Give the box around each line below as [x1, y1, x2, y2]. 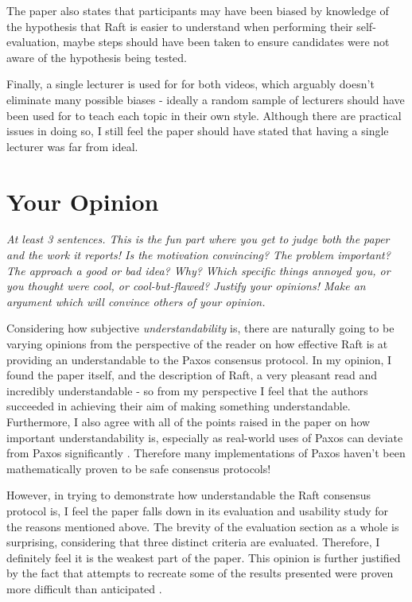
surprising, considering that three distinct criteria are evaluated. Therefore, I [6, 534, 380, 550]
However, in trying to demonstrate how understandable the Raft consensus [6, 487, 371, 503]
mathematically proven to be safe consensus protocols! [6, 460, 271, 476]
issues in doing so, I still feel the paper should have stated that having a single [6, 122, 389, 139]
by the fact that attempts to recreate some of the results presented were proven [6, 565, 394, 581]
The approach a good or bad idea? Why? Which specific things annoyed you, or [6, 262, 391, 278]
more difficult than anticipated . [6, 580, 162, 596]
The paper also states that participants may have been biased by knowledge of [6, 2, 389, 18]
